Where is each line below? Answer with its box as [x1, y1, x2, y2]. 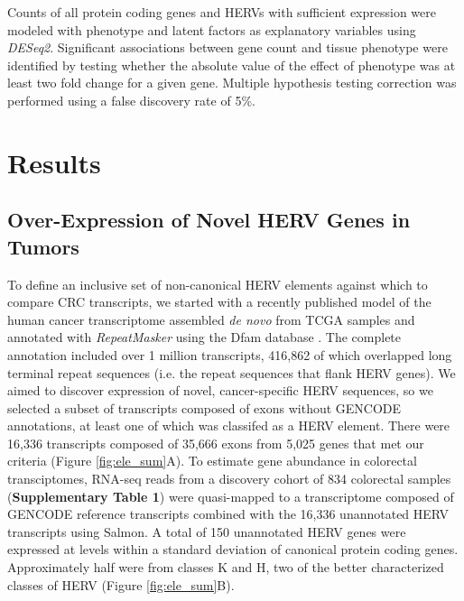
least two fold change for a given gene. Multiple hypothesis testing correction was [7, 73, 457, 92]
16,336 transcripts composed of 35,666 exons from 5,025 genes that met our [7, 433, 424, 452]
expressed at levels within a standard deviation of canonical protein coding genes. [7, 540, 459, 559]
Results [7, 143, 101, 180]
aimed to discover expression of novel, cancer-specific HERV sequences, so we [7, 381, 433, 400]
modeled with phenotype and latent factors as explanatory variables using [7, 20, 416, 39]
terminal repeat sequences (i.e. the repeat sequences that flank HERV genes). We [7, 363, 456, 382]
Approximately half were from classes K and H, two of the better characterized [7, 558, 444, 577]
